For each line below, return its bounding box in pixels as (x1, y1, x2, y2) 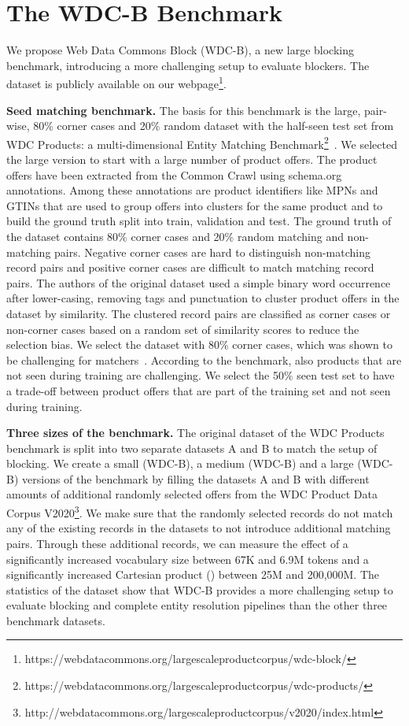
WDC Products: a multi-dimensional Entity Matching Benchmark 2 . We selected (6, 133, 397, 152)
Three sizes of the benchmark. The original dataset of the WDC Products (6, 424, 385, 441)
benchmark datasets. (6, 612, 105, 628)
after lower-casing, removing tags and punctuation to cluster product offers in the (6, 290, 400, 306)
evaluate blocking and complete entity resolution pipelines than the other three (6, 597, 388, 613)
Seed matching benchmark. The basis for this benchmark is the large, (6, 102, 361, 118)
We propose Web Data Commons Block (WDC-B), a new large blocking (6, 42, 354, 58)
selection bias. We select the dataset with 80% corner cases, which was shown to (6, 336, 392, 353)
